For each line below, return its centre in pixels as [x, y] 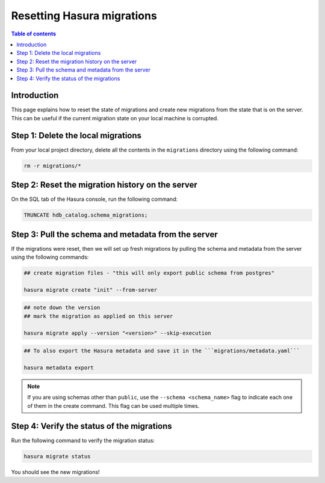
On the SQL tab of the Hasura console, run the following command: [94, 199]
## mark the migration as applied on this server [98, 316]
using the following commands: [50, 257]
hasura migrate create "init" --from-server [91, 290]
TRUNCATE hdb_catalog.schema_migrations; [86, 215]
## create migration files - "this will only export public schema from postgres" [149, 273]
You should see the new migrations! [55, 472]
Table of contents [34, 34]
